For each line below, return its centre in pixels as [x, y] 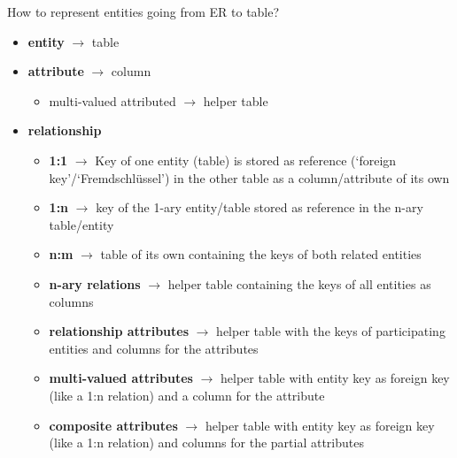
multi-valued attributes [121, 378]
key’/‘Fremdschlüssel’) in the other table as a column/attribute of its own [249, 177]
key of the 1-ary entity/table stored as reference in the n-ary [259, 207]
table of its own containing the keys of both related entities [261, 254]
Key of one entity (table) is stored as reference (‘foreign [246, 160]
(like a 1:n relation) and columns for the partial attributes [206, 443]
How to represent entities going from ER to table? [143, 11]
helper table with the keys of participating [331, 331]
